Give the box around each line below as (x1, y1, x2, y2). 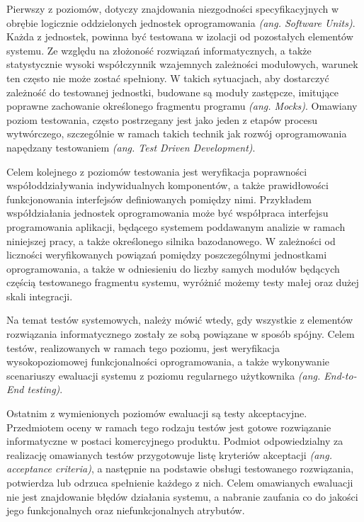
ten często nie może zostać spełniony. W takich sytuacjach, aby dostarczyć (6, 70, 329, 85)
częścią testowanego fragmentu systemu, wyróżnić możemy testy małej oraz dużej (6, 275, 359, 290)
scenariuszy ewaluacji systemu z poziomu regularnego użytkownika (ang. (6, 368, 321, 382)
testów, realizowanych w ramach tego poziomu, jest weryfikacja (6, 340, 280, 355)
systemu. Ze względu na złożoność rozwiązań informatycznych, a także (6, 42, 312, 57)
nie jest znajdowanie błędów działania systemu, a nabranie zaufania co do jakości (6, 489, 358, 504)
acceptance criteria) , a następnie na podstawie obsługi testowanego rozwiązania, (6, 461, 354, 476)
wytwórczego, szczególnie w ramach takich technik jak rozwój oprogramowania (6, 126, 347, 141)
